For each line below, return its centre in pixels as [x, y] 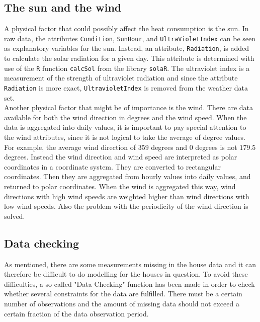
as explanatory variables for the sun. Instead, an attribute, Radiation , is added [126, 48]
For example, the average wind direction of [70, 147]
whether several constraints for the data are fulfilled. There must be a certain [123, 294]
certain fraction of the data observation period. [76, 313]
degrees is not [216, 147]
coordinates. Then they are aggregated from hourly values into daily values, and [127, 176]
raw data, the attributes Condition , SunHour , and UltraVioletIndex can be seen [130, 38]
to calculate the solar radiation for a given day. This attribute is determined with [129, 58]
